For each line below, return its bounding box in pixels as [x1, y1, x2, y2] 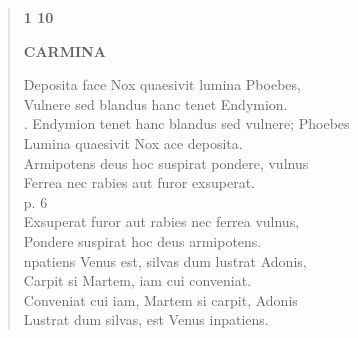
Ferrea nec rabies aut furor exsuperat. [23, 172, 256, 193]
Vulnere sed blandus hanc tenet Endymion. [23, 93, 288, 114]
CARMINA [23, 40, 106, 61]
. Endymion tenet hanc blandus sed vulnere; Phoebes [23, 113, 350, 134]
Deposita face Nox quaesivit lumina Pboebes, [23, 74, 301, 95]
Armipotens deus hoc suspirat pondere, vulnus [23, 152, 309, 173]
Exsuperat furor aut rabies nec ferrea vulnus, [23, 211, 300, 232]
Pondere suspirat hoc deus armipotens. [23, 230, 262, 251]
